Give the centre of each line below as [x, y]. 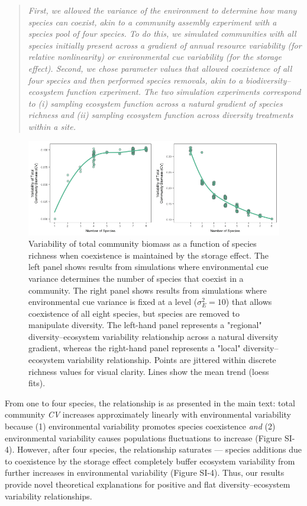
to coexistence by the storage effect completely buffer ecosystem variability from [150, 461]
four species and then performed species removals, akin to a [135, 80]
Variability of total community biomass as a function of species [143, 244]
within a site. [52, 126]
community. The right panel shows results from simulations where [148, 290]
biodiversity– [268, 80]
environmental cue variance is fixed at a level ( [113, 302]
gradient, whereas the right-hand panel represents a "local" [135, 348]
